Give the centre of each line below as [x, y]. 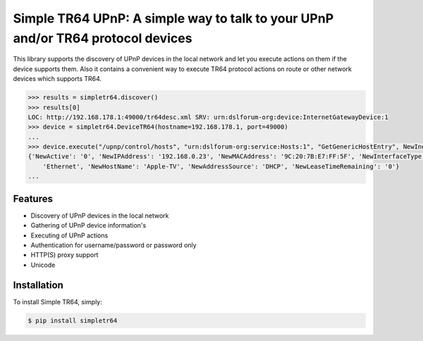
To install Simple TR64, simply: [57, 302]
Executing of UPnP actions [69, 235]
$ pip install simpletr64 [73, 320]
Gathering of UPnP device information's [88, 225]
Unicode [43, 265]
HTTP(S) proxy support [65, 255]
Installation [38, 285]
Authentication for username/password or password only [114, 245]
